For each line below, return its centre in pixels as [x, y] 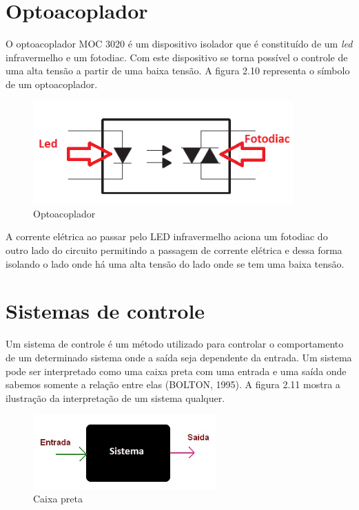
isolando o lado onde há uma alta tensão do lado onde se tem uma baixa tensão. [175, 263]
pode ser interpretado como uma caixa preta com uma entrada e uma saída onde [176, 371]
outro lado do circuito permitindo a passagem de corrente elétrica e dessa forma [174, 250]
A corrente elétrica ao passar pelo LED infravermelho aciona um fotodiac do [167, 236]
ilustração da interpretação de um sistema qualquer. [115, 397]
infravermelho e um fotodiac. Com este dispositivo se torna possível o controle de [177, 57]
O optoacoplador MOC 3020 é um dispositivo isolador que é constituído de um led [179, 44]
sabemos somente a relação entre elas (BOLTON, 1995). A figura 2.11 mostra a [173, 384]
